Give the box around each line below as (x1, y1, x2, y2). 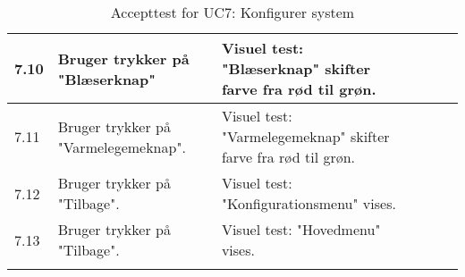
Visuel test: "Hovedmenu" (221, 219, 381, 239)
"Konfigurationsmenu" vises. (221, 193, 396, 214)
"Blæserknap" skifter (221, 58, 371, 79)
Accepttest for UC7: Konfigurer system (110, 2, 355, 22)
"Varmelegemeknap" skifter (221, 126, 390, 147)
